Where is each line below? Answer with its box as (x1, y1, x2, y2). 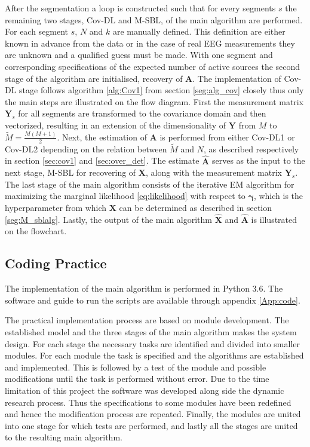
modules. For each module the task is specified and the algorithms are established (5, 349, 304, 362)
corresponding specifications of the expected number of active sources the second (5, 60, 300, 72)
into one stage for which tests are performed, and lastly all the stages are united (5, 419, 298, 431)
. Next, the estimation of (57, 130, 147, 143)
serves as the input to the (211, 154, 305, 167)
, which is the (253, 189, 303, 202)
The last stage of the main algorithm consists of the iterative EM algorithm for (5, 177, 294, 190)
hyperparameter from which (5, 201, 107, 214)
